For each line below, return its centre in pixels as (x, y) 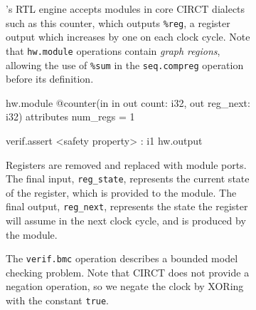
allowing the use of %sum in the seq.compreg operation (125, 64)
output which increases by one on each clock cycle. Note (128, 37)
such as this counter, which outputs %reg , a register (118, 22)
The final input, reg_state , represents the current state (128, 179)
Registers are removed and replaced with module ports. (126, 164)
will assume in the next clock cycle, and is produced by (126, 221)
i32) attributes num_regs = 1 (70, 117)
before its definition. (50, 79)
